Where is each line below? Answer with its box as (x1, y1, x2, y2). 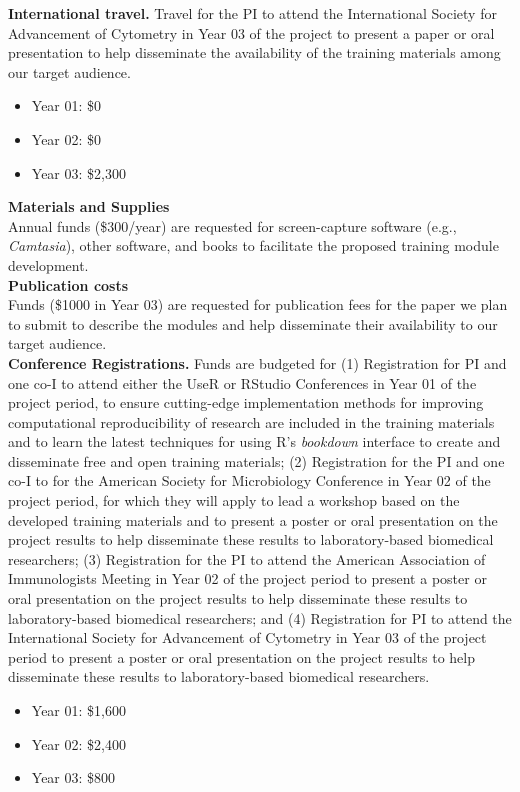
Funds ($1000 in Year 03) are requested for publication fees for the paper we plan (8, 294, 508, 315)
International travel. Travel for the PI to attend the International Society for (8, 3, 497, 23)
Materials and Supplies (8, 196, 170, 217)
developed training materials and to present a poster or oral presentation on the (8, 509, 498, 530)
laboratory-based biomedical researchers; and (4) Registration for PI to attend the (8, 607, 512, 628)
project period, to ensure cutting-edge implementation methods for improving (8, 392, 484, 413)
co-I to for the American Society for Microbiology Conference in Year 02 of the (8, 470, 491, 491)
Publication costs (8, 274, 129, 295)
